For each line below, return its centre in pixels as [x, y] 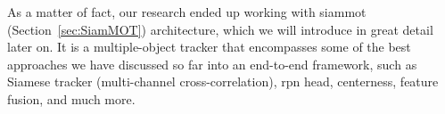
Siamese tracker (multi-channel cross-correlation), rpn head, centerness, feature [223, 81]
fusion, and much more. [71, 98]
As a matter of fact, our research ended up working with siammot [187, 12]
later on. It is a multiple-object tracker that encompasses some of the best [209, 47]
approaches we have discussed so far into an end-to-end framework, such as [212, 64]
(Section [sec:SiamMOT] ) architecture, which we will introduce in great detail [220, 29]
